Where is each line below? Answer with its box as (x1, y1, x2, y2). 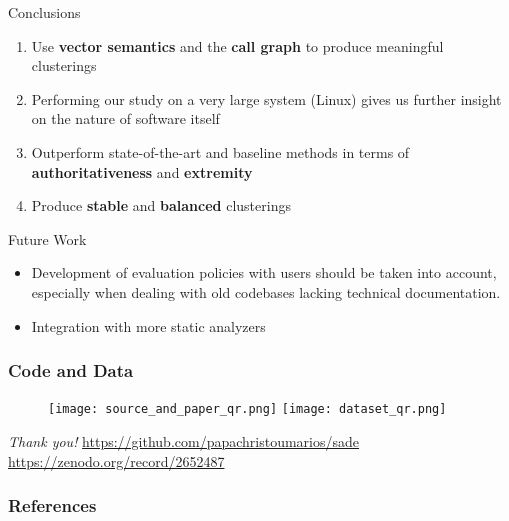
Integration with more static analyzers (31, 315, 266, 336)
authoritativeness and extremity (31, 161, 253, 182)
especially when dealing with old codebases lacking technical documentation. (31, 281, 501, 302)
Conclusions (8, 2, 81, 22)
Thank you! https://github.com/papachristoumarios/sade (8, 431, 360, 451)
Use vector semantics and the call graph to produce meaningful (31, 35, 444, 56)
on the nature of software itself (31, 108, 220, 129)
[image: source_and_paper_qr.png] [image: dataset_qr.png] (48, 402, 447, 417)
